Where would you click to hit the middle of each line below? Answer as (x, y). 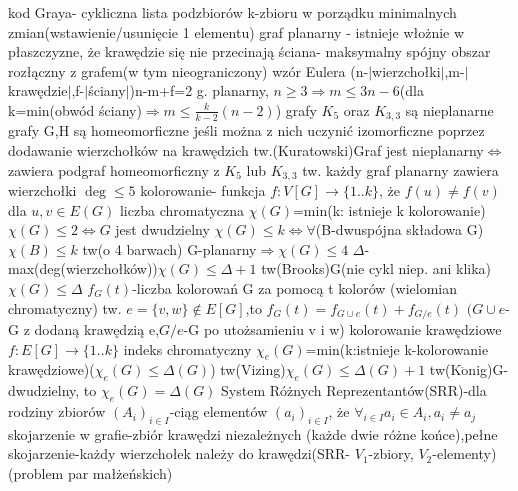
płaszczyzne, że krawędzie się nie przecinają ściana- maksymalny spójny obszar (249, 51)
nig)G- (488, 369)
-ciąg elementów (218, 411)
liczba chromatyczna (182, 209)
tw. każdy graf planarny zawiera (400, 169)
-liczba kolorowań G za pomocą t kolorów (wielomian (295, 288)
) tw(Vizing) (248, 369)
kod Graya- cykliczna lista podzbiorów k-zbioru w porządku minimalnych (232, 12)
